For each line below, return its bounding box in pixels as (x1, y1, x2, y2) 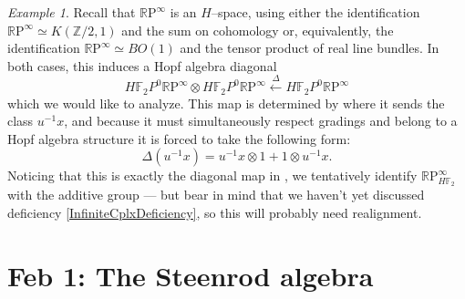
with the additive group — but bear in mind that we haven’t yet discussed (7, 185, 425, 204)
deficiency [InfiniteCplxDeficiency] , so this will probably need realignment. (7, 202, 422, 222)
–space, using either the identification (211, 3, 420, 21)
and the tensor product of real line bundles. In (180, 38, 439, 57)
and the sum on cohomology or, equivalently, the (121, 20, 394, 39)
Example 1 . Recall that (7, 3, 136, 21)
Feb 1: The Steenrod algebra (7, 256, 374, 294)
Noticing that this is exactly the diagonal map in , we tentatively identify (7, 166, 418, 185)
